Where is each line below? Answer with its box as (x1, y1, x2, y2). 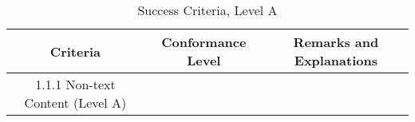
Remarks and (293, 33, 379, 51)
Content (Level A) (24, 93, 127, 112)
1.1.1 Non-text (35, 75, 116, 93)
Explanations (294, 51, 377, 69)
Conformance (161, 33, 247, 51)
